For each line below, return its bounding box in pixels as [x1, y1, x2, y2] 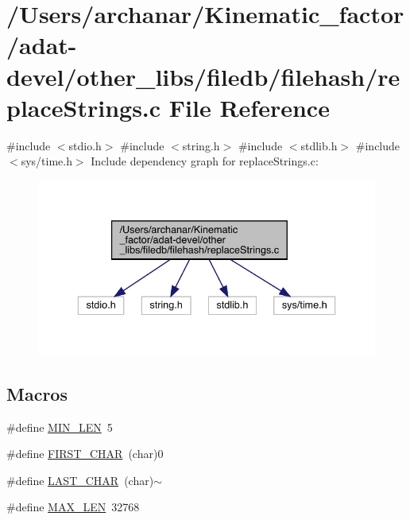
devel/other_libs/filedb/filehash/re [6, 60, 400, 92]
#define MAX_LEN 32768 [6, 499, 140, 515]
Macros [6, 381, 68, 406]
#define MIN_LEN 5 [6, 418, 113, 435]
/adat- [6, 29, 77, 61]
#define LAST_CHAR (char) [6, 471, 154, 488]
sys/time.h [21, 153, 72, 169]
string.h [182, 137, 220, 153]
